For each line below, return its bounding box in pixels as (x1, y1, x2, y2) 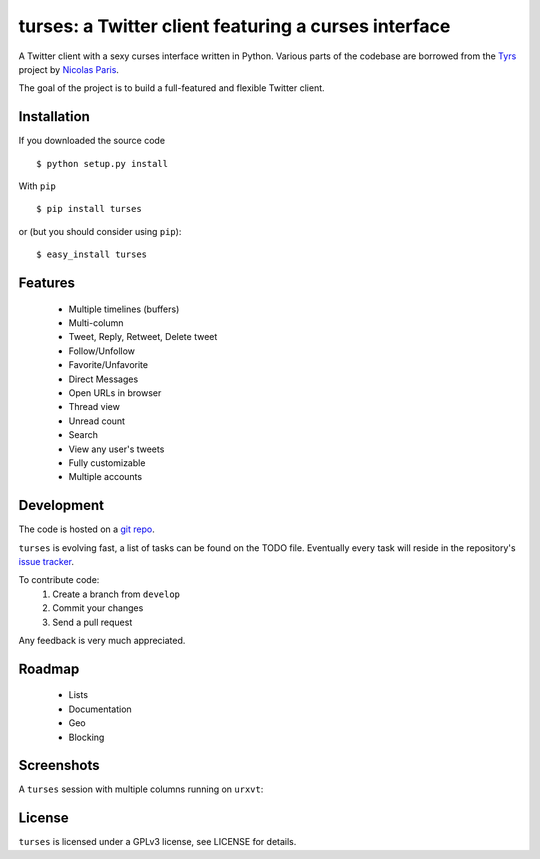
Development (18, 497, 105, 514)
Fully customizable (68, 456, 146, 469)
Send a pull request (52, 616, 133, 628)
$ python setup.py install (36, 158, 169, 169)
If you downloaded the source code (18, 135, 165, 147)
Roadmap (18, 660, 80, 677)
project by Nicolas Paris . (18, 63, 120, 75)
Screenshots (18, 757, 100, 774)
